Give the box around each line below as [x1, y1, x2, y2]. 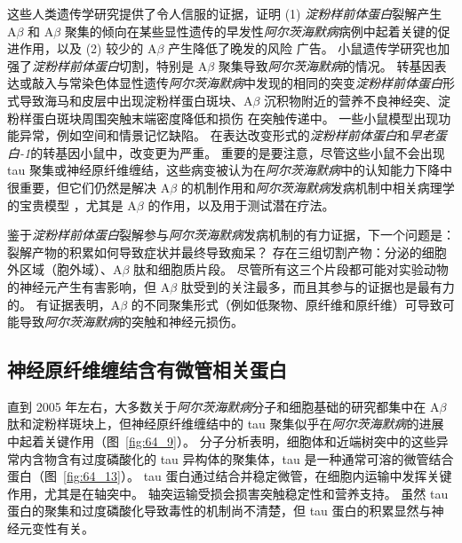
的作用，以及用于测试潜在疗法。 [147, 195, 335, 214]
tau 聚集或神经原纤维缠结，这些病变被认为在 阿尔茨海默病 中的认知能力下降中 [7, 161, 452, 179]
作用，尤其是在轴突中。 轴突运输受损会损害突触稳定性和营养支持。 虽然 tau [7, 484, 449, 502]
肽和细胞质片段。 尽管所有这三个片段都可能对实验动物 [133, 260, 449, 279]
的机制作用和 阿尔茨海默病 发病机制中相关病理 [180, 177, 442, 196]
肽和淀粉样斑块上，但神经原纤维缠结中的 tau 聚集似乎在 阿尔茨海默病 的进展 [7, 414, 444, 433]
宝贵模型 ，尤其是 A [19, 195, 137, 214]
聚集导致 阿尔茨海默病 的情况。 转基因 [218, 56, 434, 75]
